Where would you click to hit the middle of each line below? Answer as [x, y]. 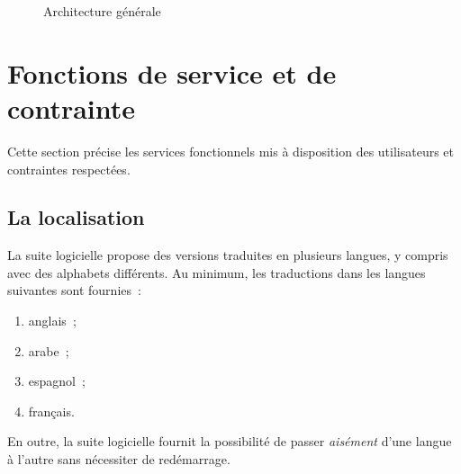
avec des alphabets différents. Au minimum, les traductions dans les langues [217, 272]
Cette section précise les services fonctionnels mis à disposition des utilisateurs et [231, 151]
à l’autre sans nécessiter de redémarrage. [119, 459]
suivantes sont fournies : [74, 290]
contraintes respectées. [69, 169]
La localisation [76, 217]
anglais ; [52, 321]
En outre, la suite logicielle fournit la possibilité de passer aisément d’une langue [230, 441]
